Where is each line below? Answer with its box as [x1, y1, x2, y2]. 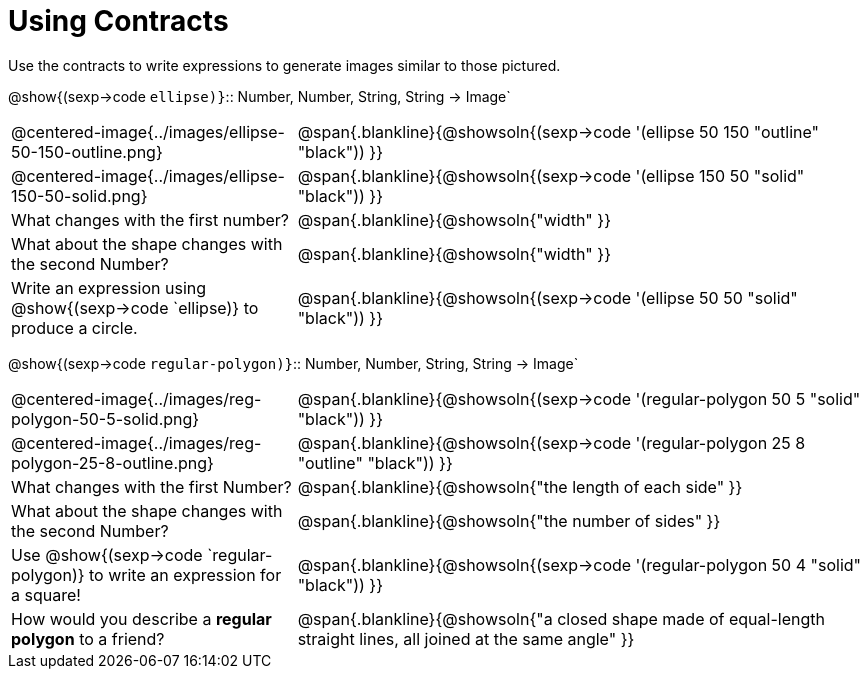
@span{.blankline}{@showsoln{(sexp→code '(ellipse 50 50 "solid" [297, 287, 798, 308]
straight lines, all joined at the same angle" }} [297, 628, 635, 649]
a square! [11, 584, 81, 605]
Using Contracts [8, 4, 229, 38]
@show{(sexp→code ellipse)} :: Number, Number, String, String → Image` [8, 87, 511, 105]
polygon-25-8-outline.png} [11, 452, 214, 473]
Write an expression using [11, 277, 207, 298]
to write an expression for [89, 564, 282, 585]
